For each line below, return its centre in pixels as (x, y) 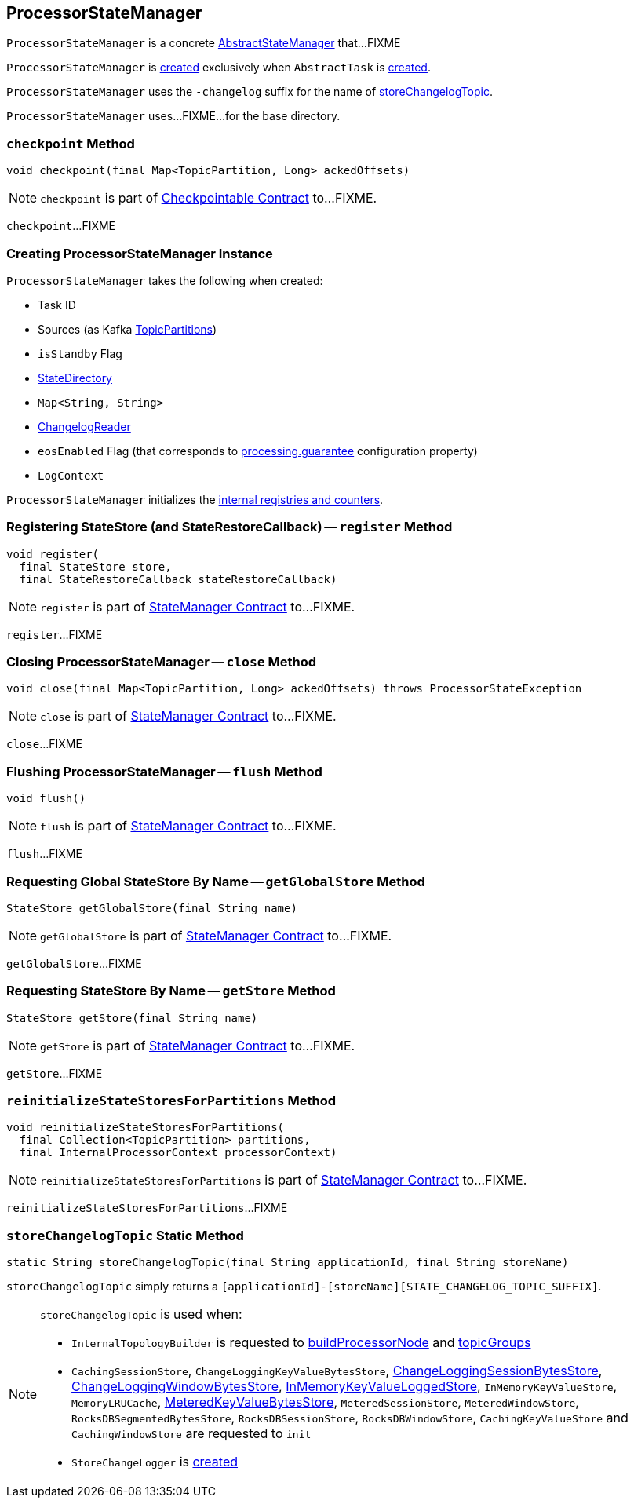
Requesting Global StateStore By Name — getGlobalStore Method (216, 881)
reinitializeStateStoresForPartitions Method (171, 1101)
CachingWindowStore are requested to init (191, 1434)
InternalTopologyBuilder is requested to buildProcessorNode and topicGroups (301, 1343)
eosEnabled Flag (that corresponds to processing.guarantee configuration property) (258, 451)
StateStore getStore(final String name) (132, 1018)
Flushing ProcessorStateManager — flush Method (164, 771)
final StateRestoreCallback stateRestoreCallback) (178, 579)
